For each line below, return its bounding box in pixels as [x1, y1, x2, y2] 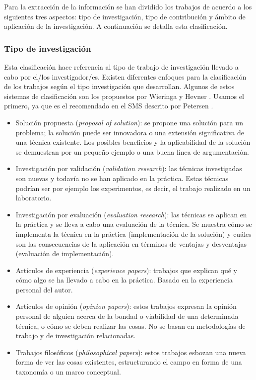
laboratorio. [15, 192, 52, 203]
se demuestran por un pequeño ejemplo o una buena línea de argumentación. [15, 146, 249, 157]
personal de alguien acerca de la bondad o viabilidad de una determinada [15, 311, 239, 321]
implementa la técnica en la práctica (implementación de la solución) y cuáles [15, 228, 252, 239]
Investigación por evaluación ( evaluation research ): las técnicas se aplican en [15, 209, 247, 219]
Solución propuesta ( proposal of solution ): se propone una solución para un [15, 117, 243, 127]
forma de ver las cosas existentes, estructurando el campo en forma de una [15, 357, 242, 367]
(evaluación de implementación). [15, 248, 114, 259]
